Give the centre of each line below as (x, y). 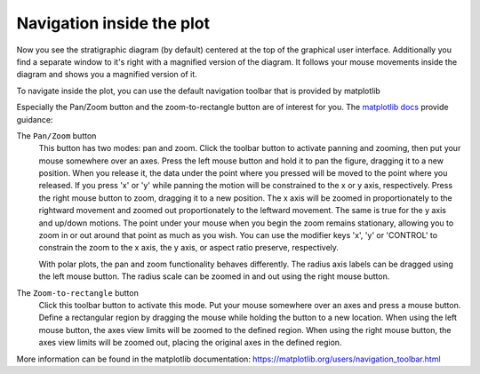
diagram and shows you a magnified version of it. (107, 75)
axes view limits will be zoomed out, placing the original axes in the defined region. (190, 343)
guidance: (35, 119)
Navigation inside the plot (113, 23)
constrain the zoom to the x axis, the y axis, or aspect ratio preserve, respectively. (189, 248)
